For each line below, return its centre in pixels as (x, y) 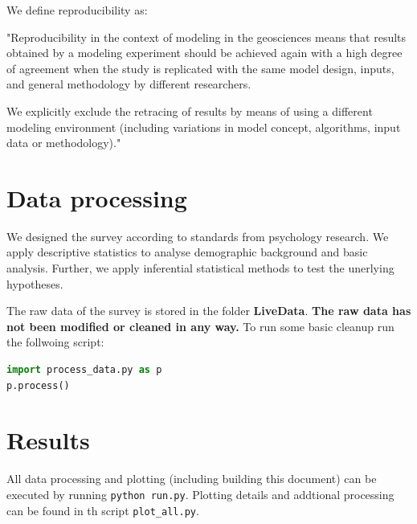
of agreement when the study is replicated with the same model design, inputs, (200, 68)
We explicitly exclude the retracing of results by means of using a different (190, 111)
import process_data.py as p (84, 370)
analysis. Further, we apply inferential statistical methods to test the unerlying (200, 268)
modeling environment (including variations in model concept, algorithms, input (204, 127)
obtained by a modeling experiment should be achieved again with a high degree (204, 53)
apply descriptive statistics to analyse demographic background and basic (187, 252)
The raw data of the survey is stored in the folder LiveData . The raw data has (209, 311)
